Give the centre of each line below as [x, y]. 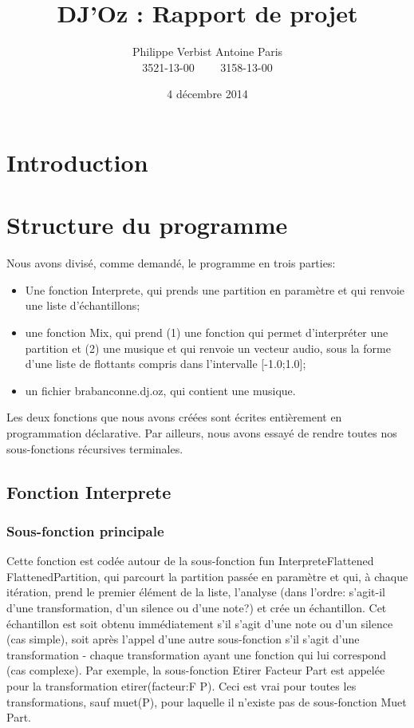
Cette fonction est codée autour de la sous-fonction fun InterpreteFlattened [190, 561]
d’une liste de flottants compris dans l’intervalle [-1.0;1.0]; [166, 364]
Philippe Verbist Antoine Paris [207, 51]
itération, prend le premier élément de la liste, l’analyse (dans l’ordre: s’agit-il [196, 592]
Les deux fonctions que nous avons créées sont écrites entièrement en [174, 417]
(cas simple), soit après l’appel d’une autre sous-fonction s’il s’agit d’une [183, 639]
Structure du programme [147, 225]
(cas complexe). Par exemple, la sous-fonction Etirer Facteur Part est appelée [196, 670]
